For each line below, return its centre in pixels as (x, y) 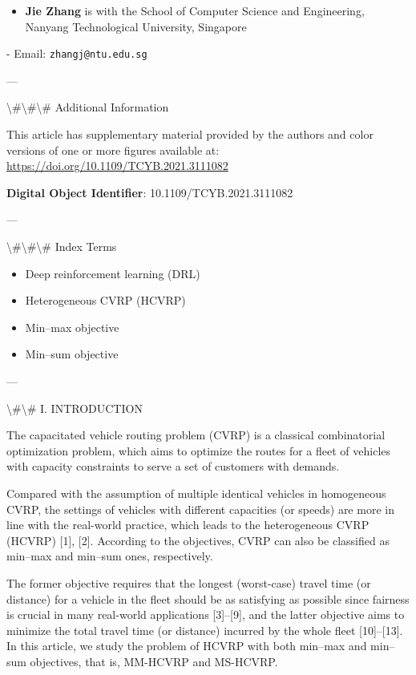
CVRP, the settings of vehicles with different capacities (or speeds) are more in (200, 509)
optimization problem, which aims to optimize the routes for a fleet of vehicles (199, 450)
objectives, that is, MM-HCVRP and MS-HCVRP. (154, 661)
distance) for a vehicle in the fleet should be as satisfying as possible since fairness (208, 598)
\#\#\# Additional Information (88, 107)
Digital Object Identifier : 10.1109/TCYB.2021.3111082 (150, 192)
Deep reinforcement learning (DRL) (113, 273)
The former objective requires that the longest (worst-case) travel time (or (189, 582)
